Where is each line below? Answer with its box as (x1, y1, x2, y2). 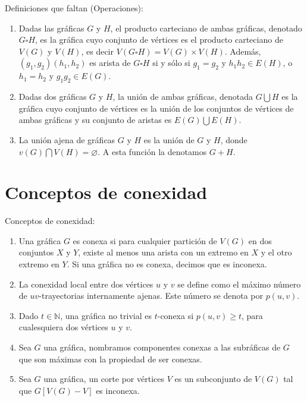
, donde (220, 133, 248, 146)
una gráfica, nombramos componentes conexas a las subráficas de (43, 341, 281, 353)
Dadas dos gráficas (18, 90, 87, 103)
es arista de (89, 56, 131, 69)
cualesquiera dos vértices (18, 321, 108, 333)
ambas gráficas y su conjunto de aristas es (18, 113, 172, 126)
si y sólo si (152, 56, 190, 69)
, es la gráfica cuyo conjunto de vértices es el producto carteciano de (35, 33, 283, 46)
